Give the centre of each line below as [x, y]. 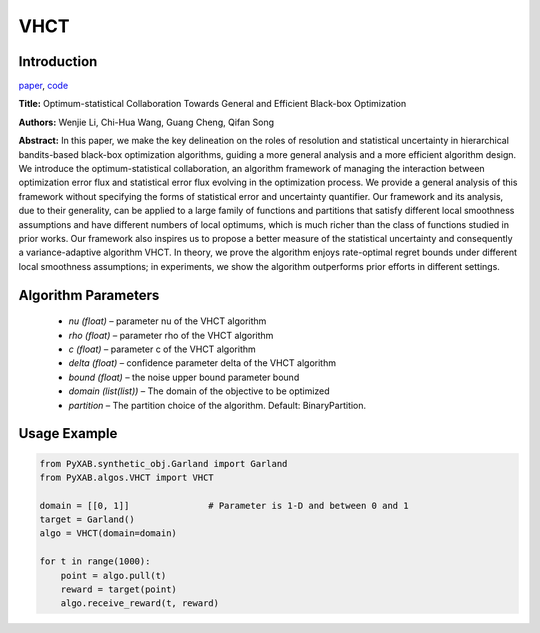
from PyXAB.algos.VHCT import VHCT [126, 477]
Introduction [58, 61]
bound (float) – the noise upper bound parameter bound [184, 377]
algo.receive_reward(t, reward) [140, 603]
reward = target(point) [118, 589]
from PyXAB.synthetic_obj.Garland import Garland [163, 463]
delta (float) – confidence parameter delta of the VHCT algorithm [202, 363]
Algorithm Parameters [89, 295]
